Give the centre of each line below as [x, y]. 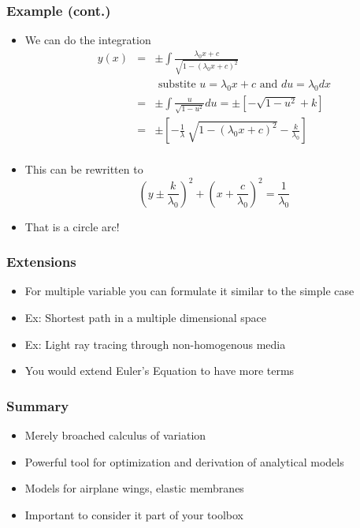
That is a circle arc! [72, 226]
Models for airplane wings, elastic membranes [134, 488]
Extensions [41, 262]
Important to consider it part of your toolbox [134, 514]
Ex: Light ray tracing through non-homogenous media [155, 344]
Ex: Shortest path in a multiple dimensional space [145, 317]
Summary [38, 405]
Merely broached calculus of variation [115, 434]
